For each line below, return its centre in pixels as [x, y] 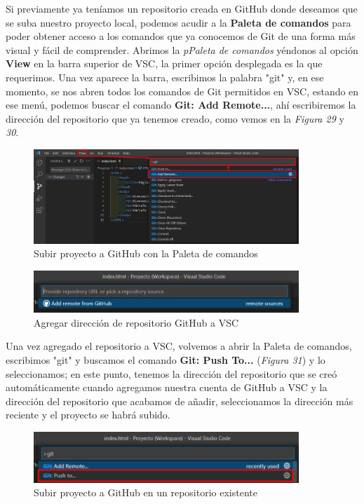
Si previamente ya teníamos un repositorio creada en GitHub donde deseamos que [182, 8]
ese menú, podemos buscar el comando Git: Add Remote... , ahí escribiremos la [181, 105]
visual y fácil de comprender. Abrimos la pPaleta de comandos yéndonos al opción [182, 49]
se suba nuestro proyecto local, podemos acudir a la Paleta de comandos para [178, 22]
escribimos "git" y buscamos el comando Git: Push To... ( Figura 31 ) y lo [166, 359]
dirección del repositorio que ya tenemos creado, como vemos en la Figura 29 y [175, 118]
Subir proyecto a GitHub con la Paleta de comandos [146, 253]
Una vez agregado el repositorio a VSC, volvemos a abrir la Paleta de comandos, [179, 346]
